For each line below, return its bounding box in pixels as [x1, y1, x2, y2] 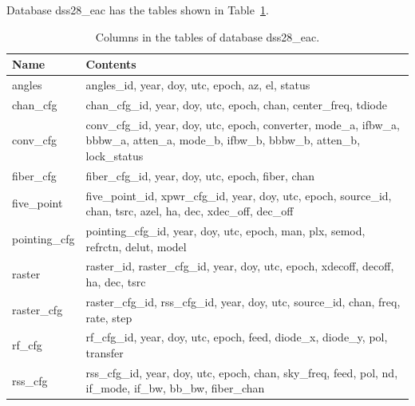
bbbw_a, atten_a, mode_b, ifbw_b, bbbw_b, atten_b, [85, 132, 361, 148]
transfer [85, 344, 124, 361]
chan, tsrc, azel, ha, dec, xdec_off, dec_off [85, 203, 294, 219]
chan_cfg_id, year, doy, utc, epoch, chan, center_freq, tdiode [85, 96, 387, 112]
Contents [85, 56, 136, 73]
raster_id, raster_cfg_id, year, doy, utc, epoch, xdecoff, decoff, [85, 258, 394, 274]
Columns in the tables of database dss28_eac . [95, 28, 320, 45]
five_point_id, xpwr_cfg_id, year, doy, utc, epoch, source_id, [85, 187, 392, 203]
